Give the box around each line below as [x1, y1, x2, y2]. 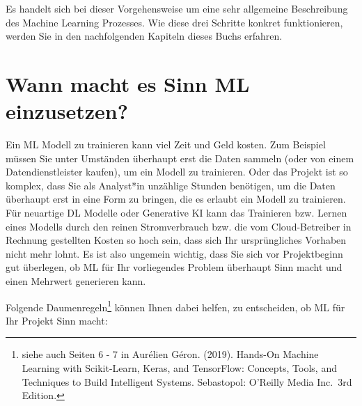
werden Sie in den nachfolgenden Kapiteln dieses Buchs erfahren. [6, 29, 283, 43]
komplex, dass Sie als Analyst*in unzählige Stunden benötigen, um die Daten [6, 178, 336, 192]
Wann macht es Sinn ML [6, 69, 250, 97]
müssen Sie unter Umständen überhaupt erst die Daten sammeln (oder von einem [6, 150, 354, 165]
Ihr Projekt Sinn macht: [6, 313, 108, 327]
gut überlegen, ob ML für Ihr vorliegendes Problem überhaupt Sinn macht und [6, 260, 343, 274]
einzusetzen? [6, 97, 128, 125]
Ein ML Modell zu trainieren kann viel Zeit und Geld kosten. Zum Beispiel [6, 137, 326, 152]
